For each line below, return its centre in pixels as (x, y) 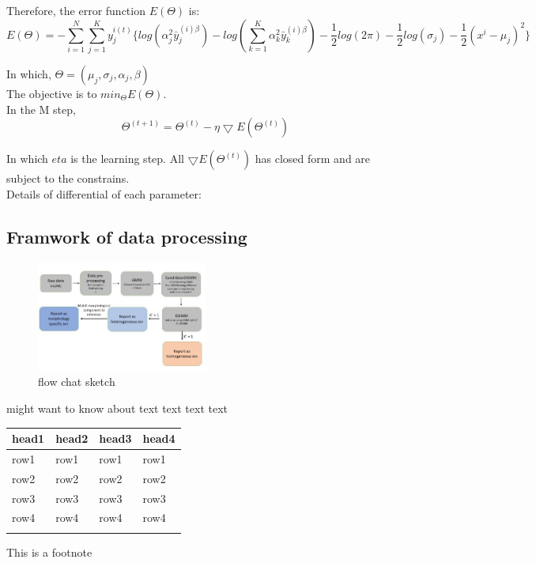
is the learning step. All (127, 159)
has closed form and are (313, 159)
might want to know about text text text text (117, 408)
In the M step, (41, 109)
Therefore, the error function (76, 10)
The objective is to (52, 93)
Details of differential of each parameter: (104, 193)
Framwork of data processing (127, 236)
